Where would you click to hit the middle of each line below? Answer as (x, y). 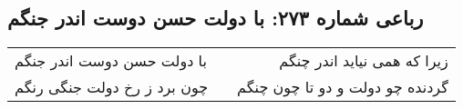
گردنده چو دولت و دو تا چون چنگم (343, 87)
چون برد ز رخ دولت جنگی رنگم (112, 87)
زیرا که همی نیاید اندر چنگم (364, 61)
